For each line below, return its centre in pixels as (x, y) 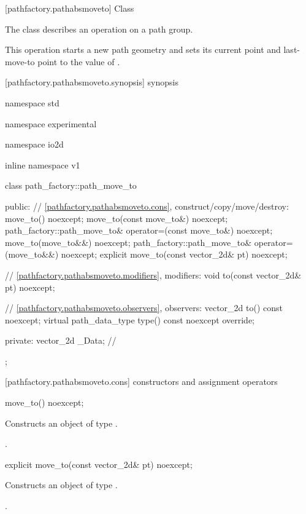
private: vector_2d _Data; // (61, 340)
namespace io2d (34, 144)
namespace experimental (51, 123)
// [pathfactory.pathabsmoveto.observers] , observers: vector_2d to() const (144, 308)
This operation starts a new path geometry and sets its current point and (143, 49)
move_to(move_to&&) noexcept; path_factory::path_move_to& (128, 242)
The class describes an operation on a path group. (99, 29)
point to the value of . (79, 61)
